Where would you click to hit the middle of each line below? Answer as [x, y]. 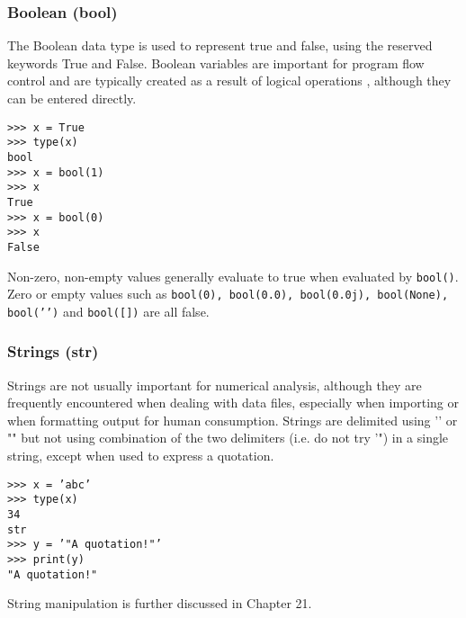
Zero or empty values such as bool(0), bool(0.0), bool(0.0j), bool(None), [228, 294]
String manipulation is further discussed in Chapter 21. [160, 603]
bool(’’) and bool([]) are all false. [108, 311]
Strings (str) [53, 351]
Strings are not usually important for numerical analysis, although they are [215, 385]
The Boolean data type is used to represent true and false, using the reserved [220, 45]
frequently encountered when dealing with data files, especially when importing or [233, 403]
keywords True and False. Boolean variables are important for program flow [216, 63]
